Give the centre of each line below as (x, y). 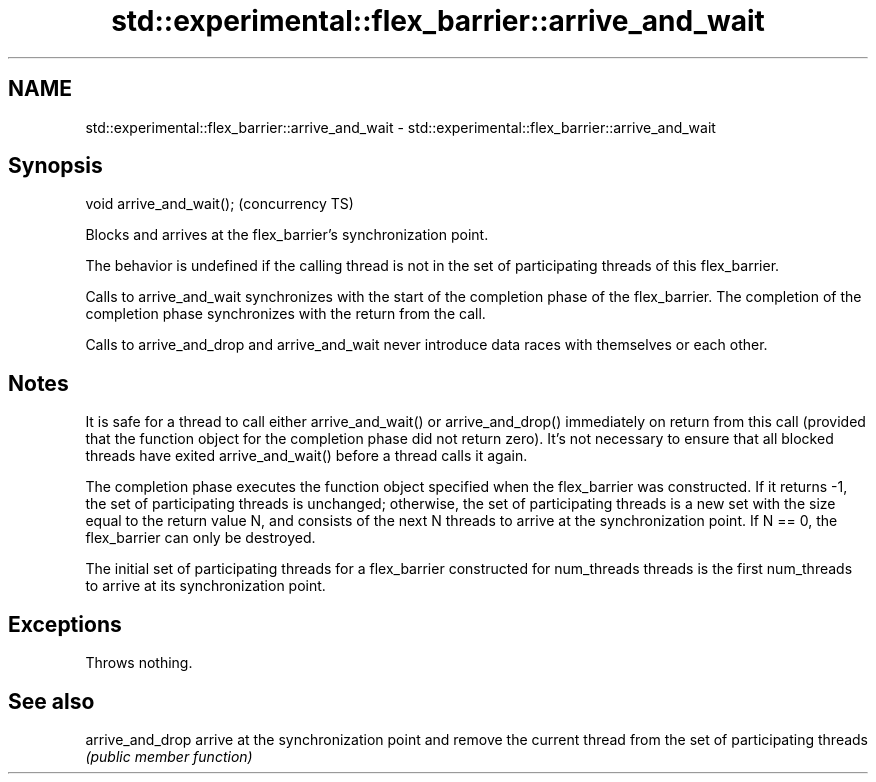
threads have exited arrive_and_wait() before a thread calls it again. (306, 456)
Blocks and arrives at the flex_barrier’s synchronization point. (287, 235)
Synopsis (55, 166)
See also (51, 701)
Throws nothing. (139, 663)
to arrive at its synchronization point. (205, 586)
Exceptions (65, 624)
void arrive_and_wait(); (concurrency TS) (219, 204)
